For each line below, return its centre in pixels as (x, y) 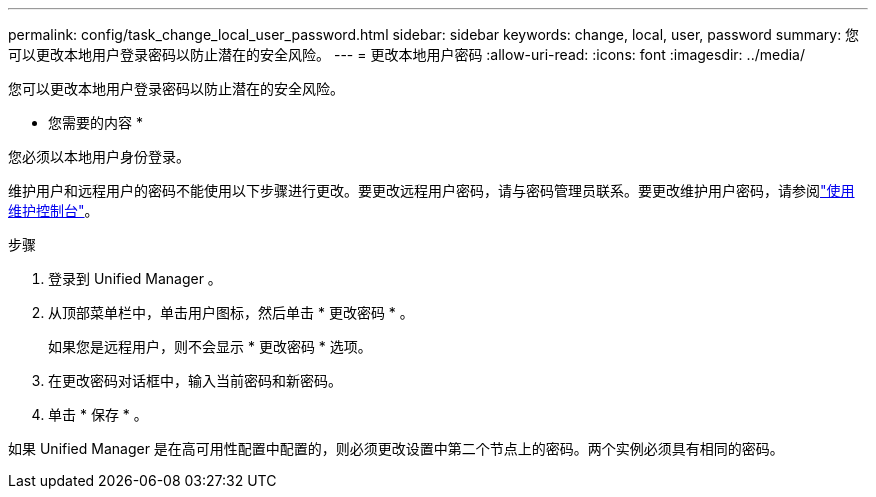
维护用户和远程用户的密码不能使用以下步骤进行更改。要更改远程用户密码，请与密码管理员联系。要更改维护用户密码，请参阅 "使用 (431, 190)
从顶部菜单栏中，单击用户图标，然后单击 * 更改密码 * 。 (231, 312)
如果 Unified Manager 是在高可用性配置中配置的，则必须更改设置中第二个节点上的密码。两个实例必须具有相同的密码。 (396, 448)
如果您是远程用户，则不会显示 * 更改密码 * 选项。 (210, 346)
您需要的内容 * (95, 122)
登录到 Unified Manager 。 (135, 278)
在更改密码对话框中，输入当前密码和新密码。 (195, 380)
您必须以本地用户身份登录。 (99, 156)
